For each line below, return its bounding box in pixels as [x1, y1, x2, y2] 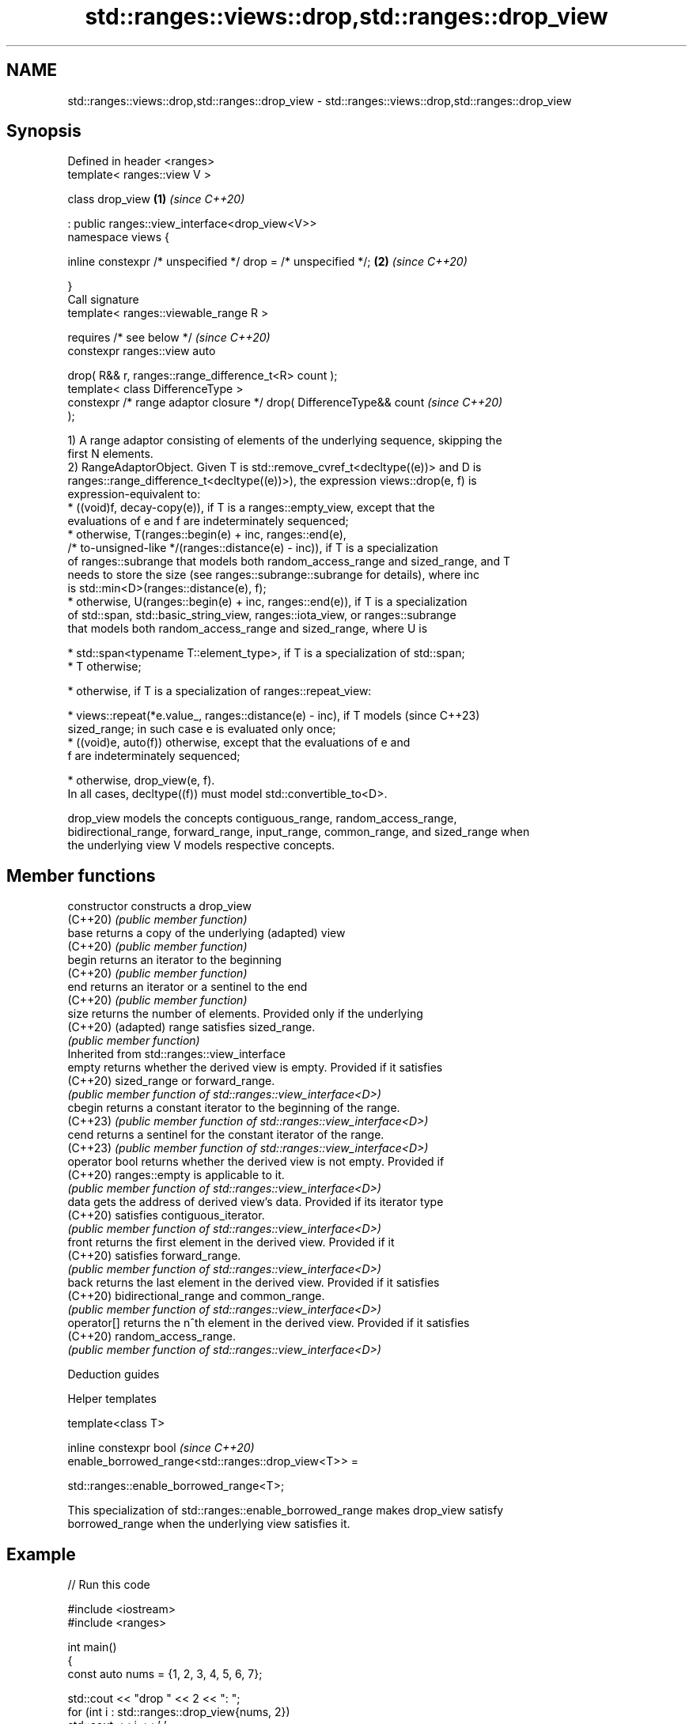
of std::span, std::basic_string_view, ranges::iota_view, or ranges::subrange [67, 608, 456, 622]
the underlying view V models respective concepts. [67, 838, 335, 853]
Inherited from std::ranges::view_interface [67, 1047, 286, 1061]
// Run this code [67, 1578, 150, 1592]
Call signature [67, 293, 139, 307]
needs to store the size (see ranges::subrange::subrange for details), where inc [67, 568, 480, 582]
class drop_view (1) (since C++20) [67, 192, 245, 206]
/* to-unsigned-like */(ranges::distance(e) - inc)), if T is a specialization [67, 541, 438, 555]
